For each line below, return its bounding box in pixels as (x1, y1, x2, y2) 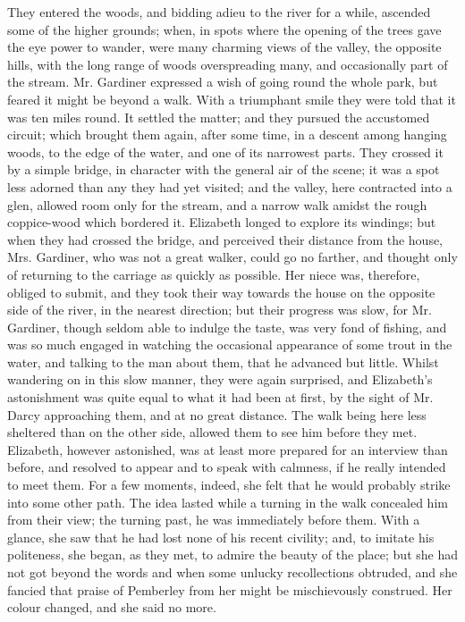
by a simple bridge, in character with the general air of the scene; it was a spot (7, 160, 440, 179)
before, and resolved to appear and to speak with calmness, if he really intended (7, 458, 446, 476)
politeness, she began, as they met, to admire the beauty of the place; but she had (7, 545, 459, 564)
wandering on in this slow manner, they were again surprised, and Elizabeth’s (7, 370, 433, 389)
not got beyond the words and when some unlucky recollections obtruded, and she (7, 563, 458, 581)
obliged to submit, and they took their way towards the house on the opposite (7, 282, 435, 301)
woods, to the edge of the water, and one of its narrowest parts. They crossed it (7, 142, 444, 161)
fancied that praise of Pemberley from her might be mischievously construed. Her (7, 580, 452, 599)
